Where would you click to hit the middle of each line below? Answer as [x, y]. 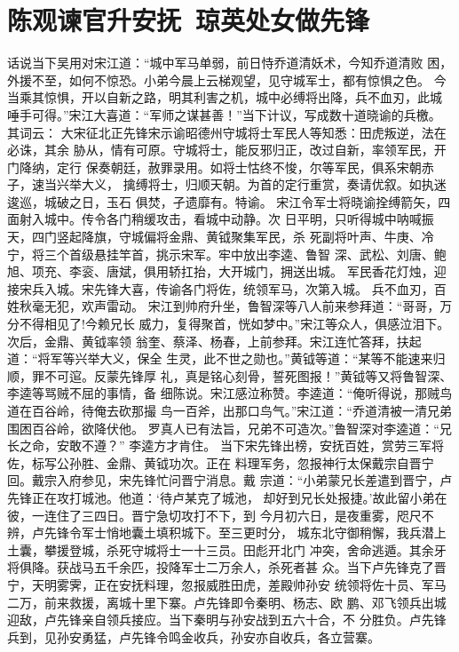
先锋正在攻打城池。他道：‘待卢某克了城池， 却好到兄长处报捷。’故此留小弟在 [227, 497]
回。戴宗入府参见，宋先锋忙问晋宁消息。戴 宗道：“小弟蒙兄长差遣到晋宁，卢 [230, 480]
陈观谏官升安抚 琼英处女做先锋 [189, 20]
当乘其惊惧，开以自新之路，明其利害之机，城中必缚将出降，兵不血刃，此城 [225, 97]
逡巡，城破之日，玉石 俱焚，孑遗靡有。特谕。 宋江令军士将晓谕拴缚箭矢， [223, 201]
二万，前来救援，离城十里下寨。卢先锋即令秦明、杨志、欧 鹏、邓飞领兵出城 [227, 602]
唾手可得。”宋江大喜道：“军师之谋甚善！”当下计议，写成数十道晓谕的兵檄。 [224, 114]
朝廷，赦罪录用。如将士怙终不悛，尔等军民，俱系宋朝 [266, 167]
